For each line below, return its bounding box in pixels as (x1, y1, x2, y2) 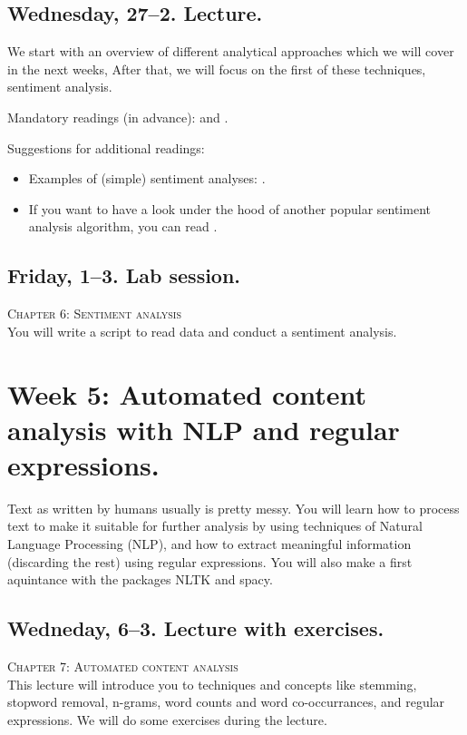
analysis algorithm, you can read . (28, 217, 218, 236)
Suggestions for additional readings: (7, 138, 205, 157)
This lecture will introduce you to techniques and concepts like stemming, (7, 674, 417, 693)
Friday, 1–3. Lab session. (7, 261, 241, 289)
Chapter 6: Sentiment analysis (7, 304, 181, 323)
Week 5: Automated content (7, 375, 367, 412)
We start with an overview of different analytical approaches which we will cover (7, 42, 454, 61)
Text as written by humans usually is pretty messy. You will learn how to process (7, 498, 460, 517)
